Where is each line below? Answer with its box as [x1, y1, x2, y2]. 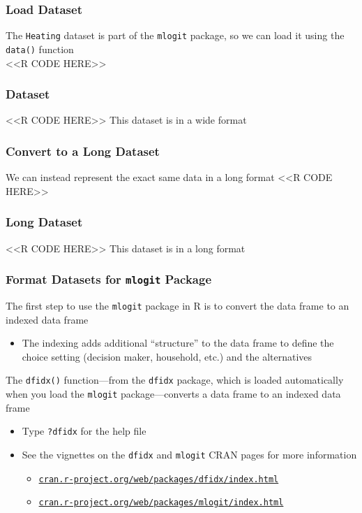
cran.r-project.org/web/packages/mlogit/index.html [38, 498, 284, 508]
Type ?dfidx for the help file [22, 424, 146, 438]
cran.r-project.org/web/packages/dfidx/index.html [38, 474, 279, 484]
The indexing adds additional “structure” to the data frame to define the [22, 335, 334, 350]
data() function [6, 41, 74, 56]
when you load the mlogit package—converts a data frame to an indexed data [6, 386, 341, 401]
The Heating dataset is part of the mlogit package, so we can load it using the [6, 28, 345, 43]
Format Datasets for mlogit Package [6, 270, 212, 288]
